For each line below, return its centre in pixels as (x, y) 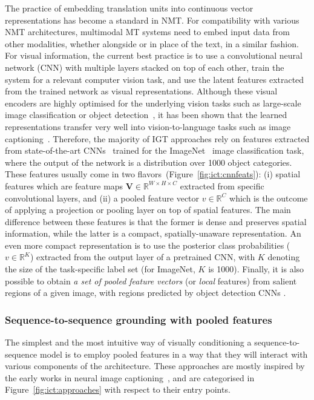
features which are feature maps (64, 185)
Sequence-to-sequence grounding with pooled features (139, 319)
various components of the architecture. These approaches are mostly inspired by (155, 366)
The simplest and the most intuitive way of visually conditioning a (128, 342)
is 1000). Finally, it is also (256, 269)
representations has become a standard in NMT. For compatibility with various (152, 20)
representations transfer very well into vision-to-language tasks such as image (148, 126)
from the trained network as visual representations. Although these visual (141, 91)
